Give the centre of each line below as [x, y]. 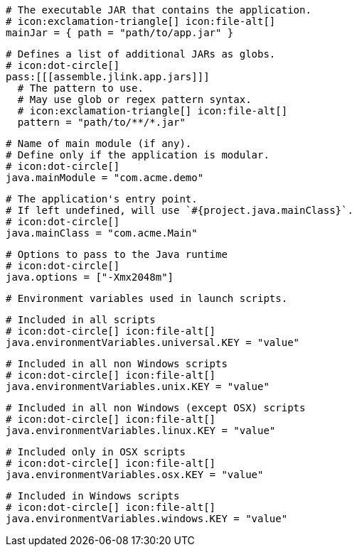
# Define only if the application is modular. [138, 155]
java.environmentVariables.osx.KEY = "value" [135, 475]
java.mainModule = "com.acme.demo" [105, 178]
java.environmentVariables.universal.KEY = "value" [153, 342]
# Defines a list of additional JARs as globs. [141, 54]
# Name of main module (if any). [99, 144]
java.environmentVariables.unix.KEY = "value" [138, 386]
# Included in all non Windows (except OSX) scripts [156, 408]
